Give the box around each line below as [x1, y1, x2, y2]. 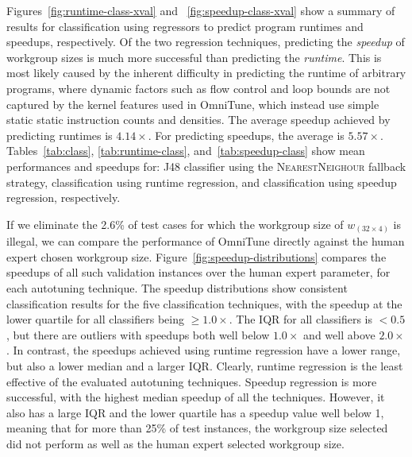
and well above [303, 326, 375, 343]
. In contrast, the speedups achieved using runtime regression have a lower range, [6, 342, 401, 358]
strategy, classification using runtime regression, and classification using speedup [6, 173, 397, 190]
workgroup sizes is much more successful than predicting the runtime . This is [6, 48, 382, 65]
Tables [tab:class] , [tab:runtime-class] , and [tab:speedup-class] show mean [6, 142, 365, 159]
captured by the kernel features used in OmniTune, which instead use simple [6, 95, 379, 112]
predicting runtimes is [6, 126, 113, 143]
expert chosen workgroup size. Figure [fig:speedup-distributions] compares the [6, 248, 387, 265]
